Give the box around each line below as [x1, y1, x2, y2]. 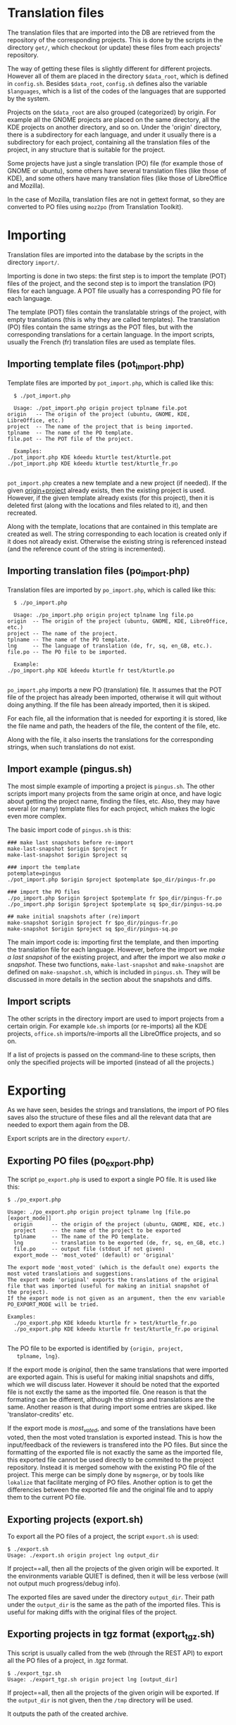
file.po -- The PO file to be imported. [7, 648, 128, 656]
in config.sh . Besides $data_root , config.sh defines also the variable [7, 79, 208, 87]
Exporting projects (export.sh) [7, 1513, 144, 1526]
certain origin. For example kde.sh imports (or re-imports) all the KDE [7, 1021, 208, 1030]
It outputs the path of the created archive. [7, 1710, 128, 1718]
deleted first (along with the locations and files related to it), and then [7, 501, 208, 509]
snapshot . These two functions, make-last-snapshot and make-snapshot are [7, 960, 225, 969]
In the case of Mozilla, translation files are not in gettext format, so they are [7, 195, 225, 204]
